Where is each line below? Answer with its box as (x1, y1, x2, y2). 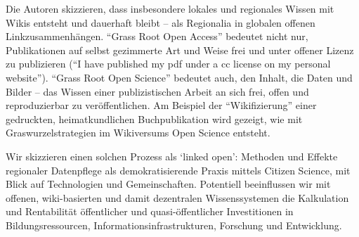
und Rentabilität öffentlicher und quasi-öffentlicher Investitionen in (6, 204, 294, 219)
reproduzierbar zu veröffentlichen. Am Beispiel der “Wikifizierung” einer (6, 98, 317, 113)
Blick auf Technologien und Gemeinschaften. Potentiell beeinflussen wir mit (6, 177, 331, 191)
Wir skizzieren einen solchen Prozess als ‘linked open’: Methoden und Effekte (6, 148, 338, 163)
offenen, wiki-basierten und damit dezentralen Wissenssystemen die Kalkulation (6, 190, 349, 205)
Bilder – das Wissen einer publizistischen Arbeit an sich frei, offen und (6, 84, 309, 98)
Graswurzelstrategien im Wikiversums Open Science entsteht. (6, 125, 270, 140)
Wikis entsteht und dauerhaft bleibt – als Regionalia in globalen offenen (6, 15, 315, 30)
